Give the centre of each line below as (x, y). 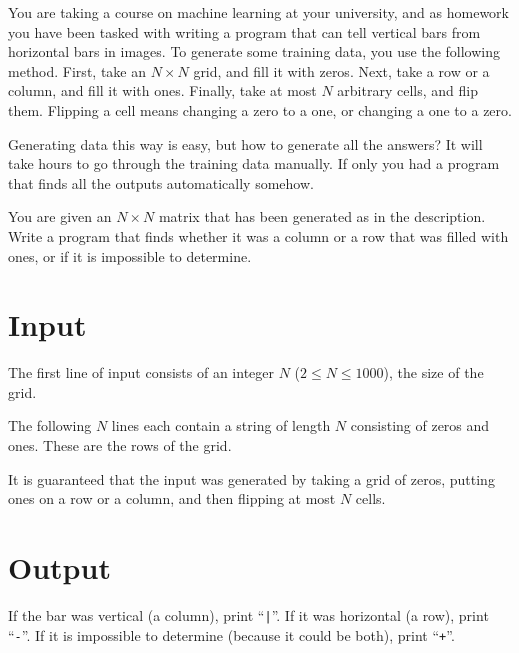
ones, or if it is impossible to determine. (130, 255)
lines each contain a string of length (221, 425)
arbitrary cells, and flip (407, 90)
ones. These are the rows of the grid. (120, 445)
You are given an (60, 216)
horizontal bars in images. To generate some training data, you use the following (254, 51)
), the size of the (433, 372)
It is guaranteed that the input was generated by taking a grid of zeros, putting (251, 478)
